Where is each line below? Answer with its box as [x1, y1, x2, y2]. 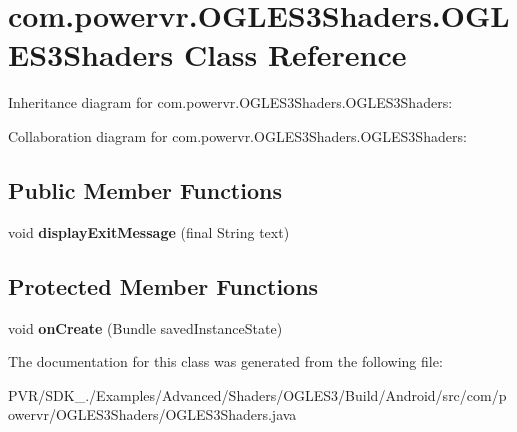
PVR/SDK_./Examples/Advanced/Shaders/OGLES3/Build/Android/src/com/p [8, 384, 507, 405]
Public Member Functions [8, 174, 282, 205]
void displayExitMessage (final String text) [8, 221, 290, 242]
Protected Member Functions [8, 270, 319, 301]
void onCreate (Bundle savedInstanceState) [8, 317, 283, 338]
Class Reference [183, 34, 407, 75]
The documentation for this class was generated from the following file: [8, 351, 443, 372]
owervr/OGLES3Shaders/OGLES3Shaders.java [8, 404, 297, 425]
